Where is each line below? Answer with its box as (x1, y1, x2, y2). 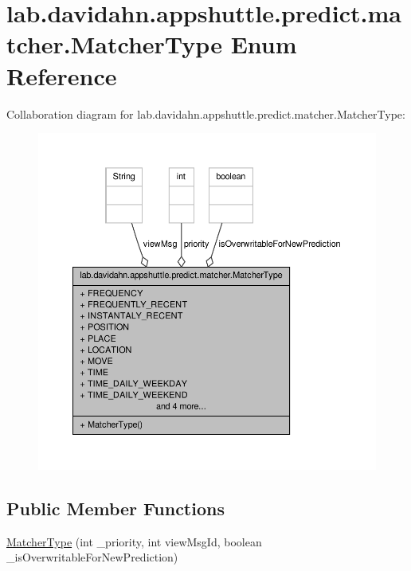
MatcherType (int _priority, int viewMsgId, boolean (6, 533, 262, 549)
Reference (6, 59, 117, 92)
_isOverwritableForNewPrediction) (6, 549, 178, 565)
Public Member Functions (6, 496, 225, 521)
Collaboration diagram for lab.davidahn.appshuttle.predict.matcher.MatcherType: (6, 105, 405, 122)
